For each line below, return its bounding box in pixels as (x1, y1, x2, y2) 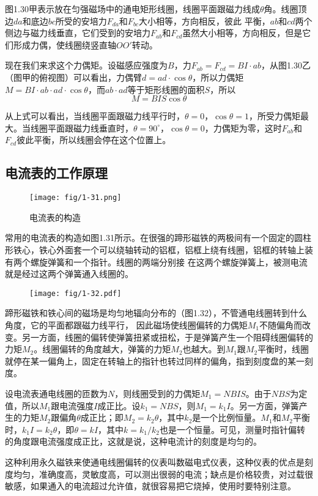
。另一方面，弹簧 (230, 399, 299, 412)
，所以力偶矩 (192, 70, 244, 83)
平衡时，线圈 (257, 342, 309, 355)
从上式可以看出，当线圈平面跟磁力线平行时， (5, 109, 185, 122)
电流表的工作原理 (5, 163, 108, 182)
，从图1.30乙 (261, 59, 311, 72)
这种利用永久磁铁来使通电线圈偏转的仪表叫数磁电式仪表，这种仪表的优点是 (5, 455, 305, 468)
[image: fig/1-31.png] (29, 193, 122, 202)
